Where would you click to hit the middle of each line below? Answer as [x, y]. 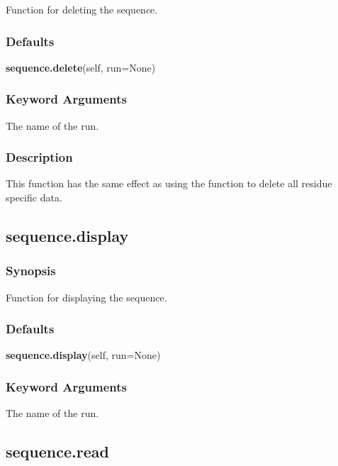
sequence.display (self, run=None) [83, 355]
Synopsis [31, 271]
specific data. [34, 198]
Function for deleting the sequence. [82, 9]
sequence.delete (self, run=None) [81, 67]
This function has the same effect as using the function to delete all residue [169, 183]
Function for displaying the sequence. [86, 297]
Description [39, 157]
